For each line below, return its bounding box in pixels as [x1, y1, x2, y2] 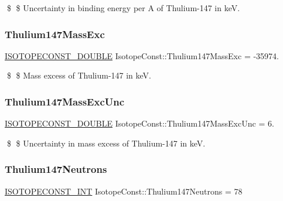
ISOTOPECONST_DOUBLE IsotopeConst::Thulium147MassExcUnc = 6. [5, 117, 274, 130]
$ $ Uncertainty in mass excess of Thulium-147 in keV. [6, 137, 206, 149]
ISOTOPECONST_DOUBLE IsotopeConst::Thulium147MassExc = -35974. [5, 49, 279, 62]
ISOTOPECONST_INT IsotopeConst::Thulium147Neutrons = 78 [5, 185, 243, 197]
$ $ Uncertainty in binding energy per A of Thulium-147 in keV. [6, 2, 240, 13]
